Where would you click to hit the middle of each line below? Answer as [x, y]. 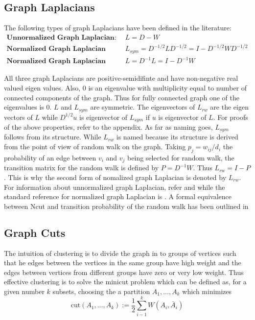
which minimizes [207, 291]
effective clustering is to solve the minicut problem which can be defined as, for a [125, 282]
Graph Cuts [35, 232]
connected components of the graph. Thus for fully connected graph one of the [122, 97]
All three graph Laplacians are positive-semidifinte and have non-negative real [121, 78]
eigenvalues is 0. [28, 107]
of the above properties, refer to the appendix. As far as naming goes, [108, 127]
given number [24, 291]
